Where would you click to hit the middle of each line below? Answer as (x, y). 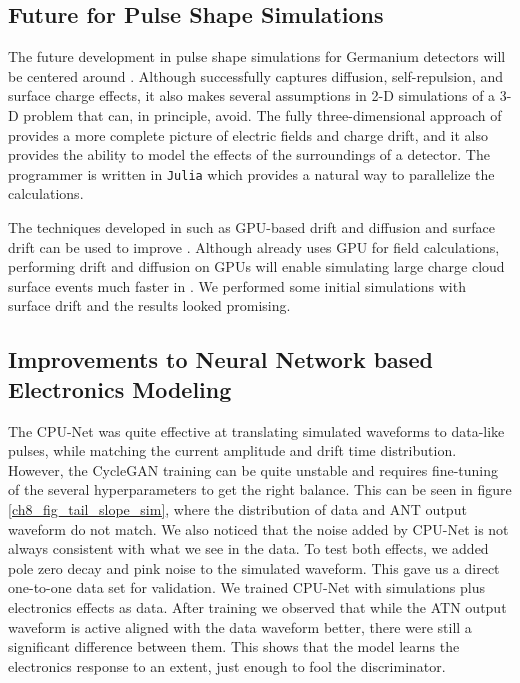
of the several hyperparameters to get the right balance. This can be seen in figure (260, 489)
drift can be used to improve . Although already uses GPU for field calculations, (254, 246)
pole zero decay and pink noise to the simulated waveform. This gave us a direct (254, 567)
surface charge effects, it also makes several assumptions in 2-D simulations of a (252, 95)
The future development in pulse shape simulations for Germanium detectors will (257, 56)
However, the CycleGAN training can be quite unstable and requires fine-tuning (253, 469)
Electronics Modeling (120, 388)
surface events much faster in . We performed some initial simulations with (237, 285)
